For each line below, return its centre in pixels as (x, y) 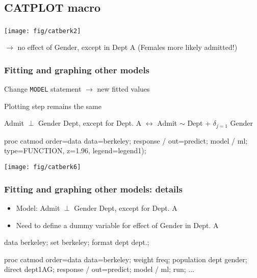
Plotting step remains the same (53, 106)
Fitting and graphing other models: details (93, 189)
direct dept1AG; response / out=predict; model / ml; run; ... (99, 269)
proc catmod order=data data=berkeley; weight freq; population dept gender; (126, 259)
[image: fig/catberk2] (43, 31)
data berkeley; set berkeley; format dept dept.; (77, 242)
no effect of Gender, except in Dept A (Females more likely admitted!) (127, 47)
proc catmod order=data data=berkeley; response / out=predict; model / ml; (126, 140)
